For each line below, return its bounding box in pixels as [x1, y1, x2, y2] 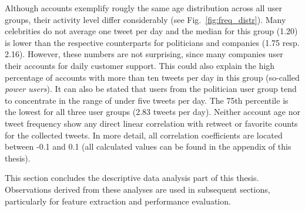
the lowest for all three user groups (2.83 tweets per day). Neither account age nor [5, 105, 300, 118]
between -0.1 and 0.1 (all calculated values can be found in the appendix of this [5, 140, 291, 153]
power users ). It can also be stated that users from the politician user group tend [5, 83, 297, 95]
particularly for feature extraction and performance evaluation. [5, 194, 231, 207]
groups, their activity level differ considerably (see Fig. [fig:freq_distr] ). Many [5, 13, 286, 25]
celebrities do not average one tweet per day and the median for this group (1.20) [5, 25, 298, 37]
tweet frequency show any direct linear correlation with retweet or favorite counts [5, 117, 298, 129]
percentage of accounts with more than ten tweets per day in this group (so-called [5, 71, 300, 83]
